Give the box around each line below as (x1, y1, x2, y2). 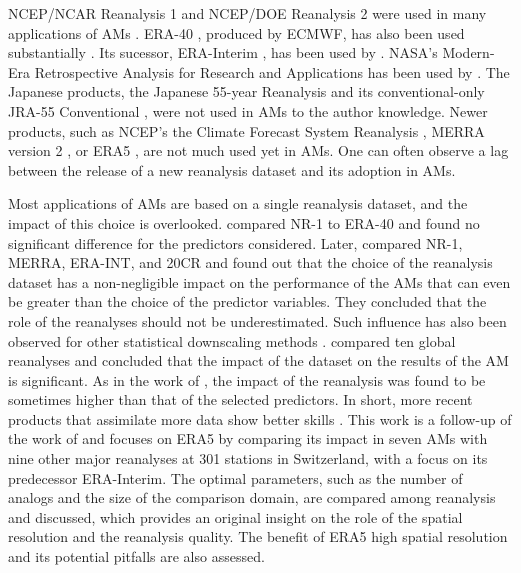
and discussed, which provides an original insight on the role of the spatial (8, 506, 463, 527)
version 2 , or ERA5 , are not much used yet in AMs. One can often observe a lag (8, 140, 509, 161)
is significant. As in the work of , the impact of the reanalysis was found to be (8, 369, 486, 390)
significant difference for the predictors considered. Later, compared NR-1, (8, 232, 463, 253)
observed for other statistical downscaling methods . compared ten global (8, 330, 456, 351)
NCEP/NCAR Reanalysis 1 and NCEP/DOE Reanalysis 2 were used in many (8, 3, 487, 23)
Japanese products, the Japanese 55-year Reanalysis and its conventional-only (8, 81, 485, 102)
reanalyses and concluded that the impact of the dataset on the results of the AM (8, 350, 509, 371)
